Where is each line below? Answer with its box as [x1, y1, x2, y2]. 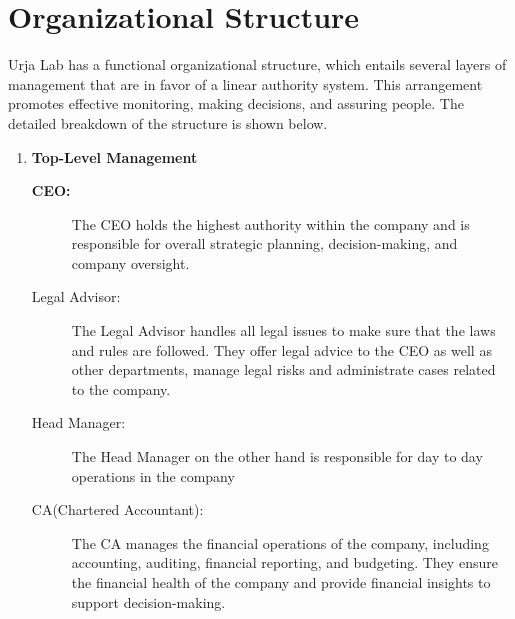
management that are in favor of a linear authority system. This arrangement [8, 73, 483, 94]
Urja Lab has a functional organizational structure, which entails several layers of [8, 54, 507, 75]
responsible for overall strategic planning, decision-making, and [71, 233, 458, 254]
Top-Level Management [31, 146, 198, 167]
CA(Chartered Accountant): [31, 499, 204, 520]
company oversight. [71, 252, 190, 273]
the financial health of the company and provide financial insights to [71, 572, 491, 592]
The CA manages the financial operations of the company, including [71, 532, 489, 553]
